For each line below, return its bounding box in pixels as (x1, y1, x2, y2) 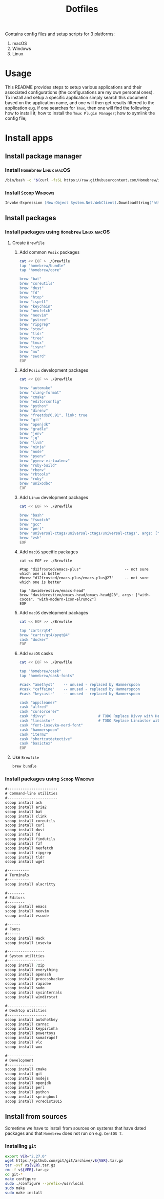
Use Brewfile (12, 754, 39, 760)
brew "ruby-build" (19, 463, 57, 468)
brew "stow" (19, 326, 44, 331)
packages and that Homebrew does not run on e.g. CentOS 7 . (5, 1131, 123, 1136)
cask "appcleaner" (19, 700, 57, 705)
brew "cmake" (19, 395, 46, 400)
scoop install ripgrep (5, 850, 51, 855)
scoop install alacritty (5, 882, 56, 886)
